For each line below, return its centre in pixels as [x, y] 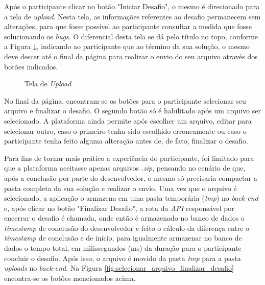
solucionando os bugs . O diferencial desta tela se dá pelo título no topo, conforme [131, 36]
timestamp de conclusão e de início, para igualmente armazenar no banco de [123, 238]
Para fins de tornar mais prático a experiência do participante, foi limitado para [129, 158]
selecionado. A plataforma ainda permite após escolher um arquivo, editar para [128, 120]
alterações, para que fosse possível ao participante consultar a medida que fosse [128, 26]
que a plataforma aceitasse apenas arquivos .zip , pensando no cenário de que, [125, 168]
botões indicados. [31, 66]
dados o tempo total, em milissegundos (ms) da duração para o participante [123, 248]
